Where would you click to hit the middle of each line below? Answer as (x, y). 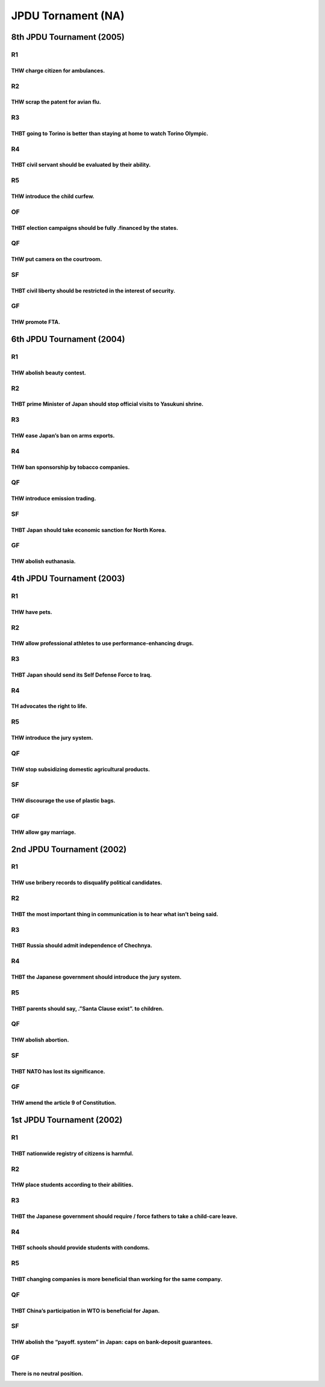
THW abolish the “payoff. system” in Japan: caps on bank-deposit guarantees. (112, 1342)
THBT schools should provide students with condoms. (80, 1248)
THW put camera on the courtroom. (57, 259)
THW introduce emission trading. (54, 498)
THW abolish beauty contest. (49, 373)
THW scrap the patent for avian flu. (56, 102)
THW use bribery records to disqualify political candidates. (87, 883)
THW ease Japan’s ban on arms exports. (63, 435)
